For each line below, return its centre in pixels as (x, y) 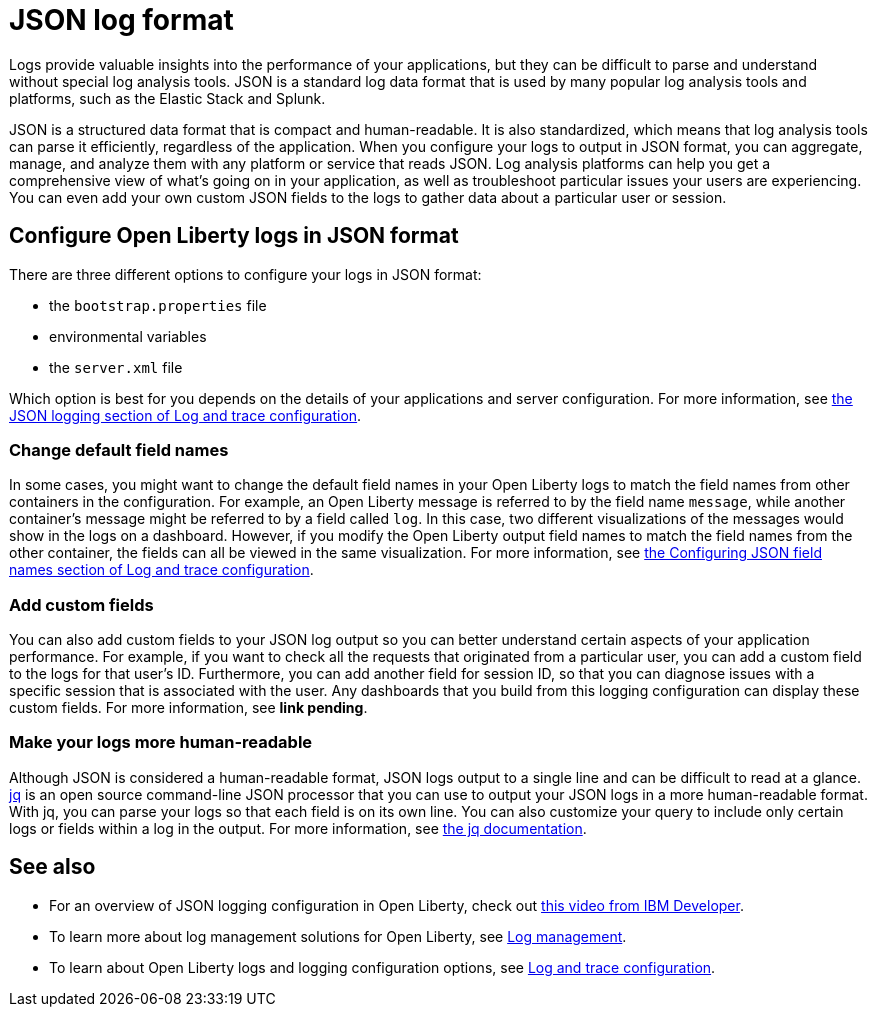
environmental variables (128, 336)
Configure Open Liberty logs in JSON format (234, 236)
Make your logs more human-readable (161, 742)
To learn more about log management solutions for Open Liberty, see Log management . (338, 936)
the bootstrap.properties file (158, 305)
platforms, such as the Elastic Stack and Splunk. (167, 98)
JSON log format (121, 20)
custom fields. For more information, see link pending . (188, 708)
